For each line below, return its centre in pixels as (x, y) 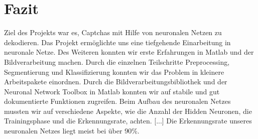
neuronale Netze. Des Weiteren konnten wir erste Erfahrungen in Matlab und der (129, 52)
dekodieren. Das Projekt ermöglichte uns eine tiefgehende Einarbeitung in (117, 42)
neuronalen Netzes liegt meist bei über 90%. (72, 131)
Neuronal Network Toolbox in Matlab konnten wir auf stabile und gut (112, 91)
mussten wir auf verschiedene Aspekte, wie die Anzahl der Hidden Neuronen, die (128, 111)
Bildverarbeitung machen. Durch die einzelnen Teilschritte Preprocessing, (117, 61)
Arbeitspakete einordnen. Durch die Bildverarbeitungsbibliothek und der (116, 82)
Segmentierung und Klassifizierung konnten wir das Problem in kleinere (114, 72)
